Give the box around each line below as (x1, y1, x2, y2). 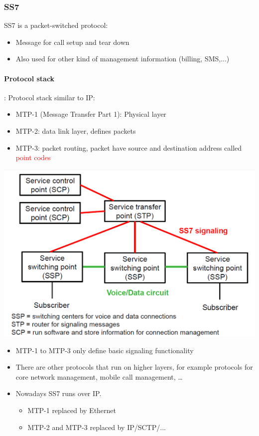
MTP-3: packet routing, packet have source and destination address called (15, 142, 242, 153)
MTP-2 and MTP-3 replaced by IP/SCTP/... (27, 422, 166, 432)
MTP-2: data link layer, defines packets (15, 125, 136, 136)
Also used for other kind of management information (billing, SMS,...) (15, 53, 230, 64)
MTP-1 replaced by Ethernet (27, 405, 117, 415)
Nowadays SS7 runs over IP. (15, 388, 102, 399)
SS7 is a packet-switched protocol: (4, 20, 108, 30)
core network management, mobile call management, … (15, 371, 183, 382)
